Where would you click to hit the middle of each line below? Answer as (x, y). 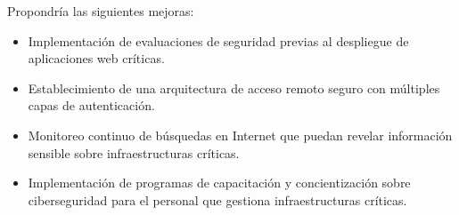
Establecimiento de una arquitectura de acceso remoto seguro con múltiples (234, 88)
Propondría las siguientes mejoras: (101, 11)
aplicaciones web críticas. (96, 58)
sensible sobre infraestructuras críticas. (134, 152)
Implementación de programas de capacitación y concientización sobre (219, 183)
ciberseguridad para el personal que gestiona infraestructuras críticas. (217, 199)
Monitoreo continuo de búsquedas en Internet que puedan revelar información (240, 135)
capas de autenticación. (91, 105)
